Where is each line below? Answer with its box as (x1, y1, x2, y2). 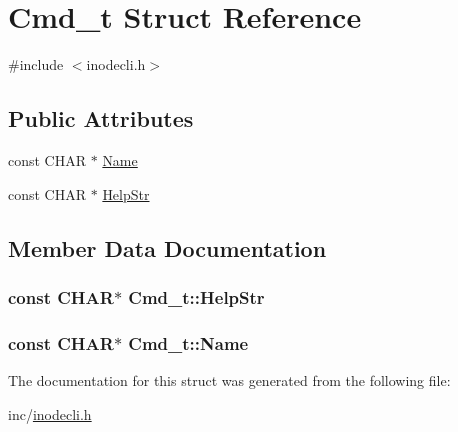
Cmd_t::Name (128, 330, 249, 355)
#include (8, 54, 64, 75)
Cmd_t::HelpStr (128, 284, 265, 309)
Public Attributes (8, 103, 194, 134)
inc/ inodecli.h (8, 403, 92, 424)
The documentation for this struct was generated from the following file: (8, 369, 451, 390)
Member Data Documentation (8, 232, 327, 263)
